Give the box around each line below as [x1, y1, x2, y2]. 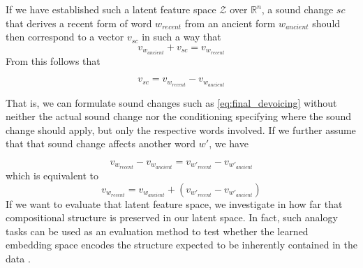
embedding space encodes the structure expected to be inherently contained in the [6, 237, 357, 252]
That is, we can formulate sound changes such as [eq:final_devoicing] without [6, 95, 337, 110]
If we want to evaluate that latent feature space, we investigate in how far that [6, 196, 343, 211]
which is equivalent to [6, 168, 99, 183]
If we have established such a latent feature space [6, 2, 216, 16]
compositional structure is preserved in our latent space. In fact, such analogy [6, 210, 338, 225]
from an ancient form [184, 15, 276, 30]
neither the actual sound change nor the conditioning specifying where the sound [6, 109, 352, 124]
